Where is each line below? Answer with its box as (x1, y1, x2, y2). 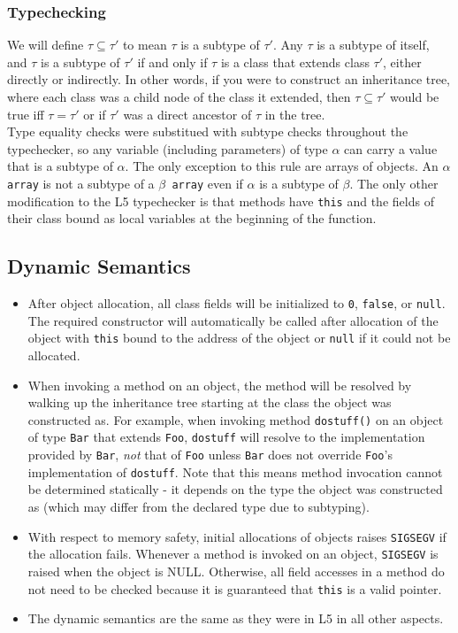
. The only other (349, 174, 439, 193)
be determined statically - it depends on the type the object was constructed (27, 480, 443, 498)
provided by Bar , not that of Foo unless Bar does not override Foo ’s (27, 445, 393, 464)
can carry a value (344, 139, 438, 158)
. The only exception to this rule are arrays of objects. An (125, 157, 439, 175)
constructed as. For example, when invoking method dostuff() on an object (27, 410, 444, 428)
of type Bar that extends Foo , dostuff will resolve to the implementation (27, 428, 425, 446)
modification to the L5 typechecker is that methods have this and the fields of (7, 191, 434, 210)
